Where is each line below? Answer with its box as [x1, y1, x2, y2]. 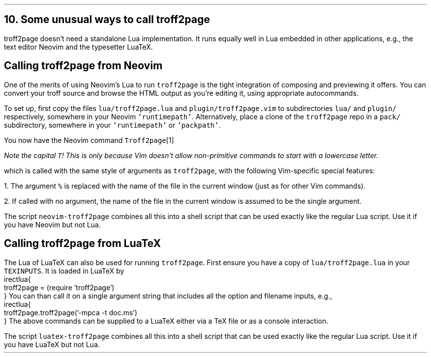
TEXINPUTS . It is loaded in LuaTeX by [4, 266, 124, 275]
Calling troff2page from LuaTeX [4, 237, 161, 250]
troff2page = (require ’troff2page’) [4, 283, 115, 292]
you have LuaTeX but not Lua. [4, 340, 100, 349]
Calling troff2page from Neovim [4, 59, 163, 72]
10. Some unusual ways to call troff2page [4, 13, 210, 26]
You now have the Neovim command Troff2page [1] [4, 136, 174, 144]
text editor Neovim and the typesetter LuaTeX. [4, 42, 153, 51]
